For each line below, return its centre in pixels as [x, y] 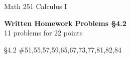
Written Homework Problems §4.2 [65, 23]
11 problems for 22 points [43, 33]
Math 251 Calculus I [36, 6]
